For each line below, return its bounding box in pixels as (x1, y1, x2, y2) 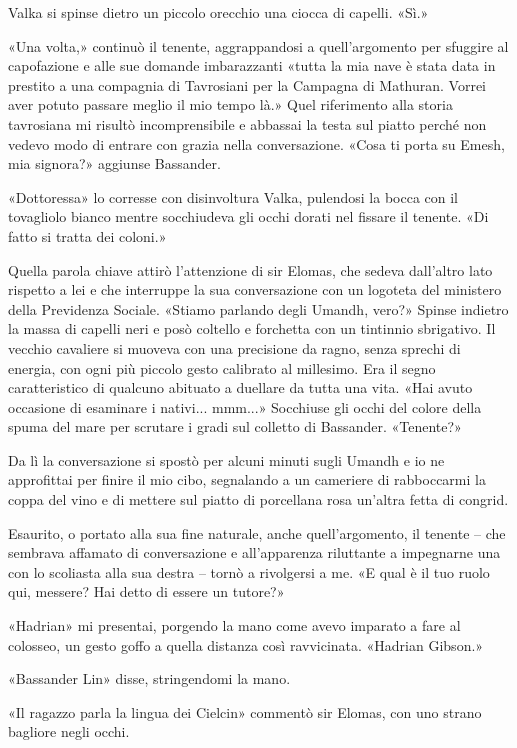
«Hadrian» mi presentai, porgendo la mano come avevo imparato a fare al (8, 615, 461, 636)
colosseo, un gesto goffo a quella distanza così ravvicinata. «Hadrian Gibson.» (8, 634, 484, 655)
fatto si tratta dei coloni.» (8, 225, 167, 246)
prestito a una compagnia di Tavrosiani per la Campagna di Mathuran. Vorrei (8, 74, 487, 95)
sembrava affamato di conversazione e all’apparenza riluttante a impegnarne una (8, 542, 501, 563)
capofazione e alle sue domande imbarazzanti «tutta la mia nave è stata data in (8, 55, 496, 76)
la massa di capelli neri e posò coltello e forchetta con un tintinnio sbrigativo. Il (8, 318, 496, 339)
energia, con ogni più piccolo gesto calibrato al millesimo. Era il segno (8, 357, 436, 378)
